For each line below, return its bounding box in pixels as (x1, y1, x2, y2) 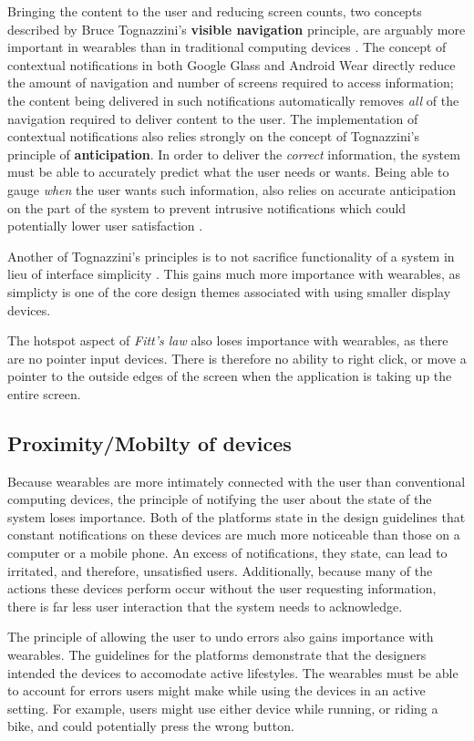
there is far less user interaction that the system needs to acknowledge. (7, 596, 403, 615)
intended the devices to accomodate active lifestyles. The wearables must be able (7, 663, 459, 682)
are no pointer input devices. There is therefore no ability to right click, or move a (7, 348, 467, 367)
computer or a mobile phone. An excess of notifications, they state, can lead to (7, 543, 448, 562)
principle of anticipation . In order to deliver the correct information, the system (7, 144, 460, 163)
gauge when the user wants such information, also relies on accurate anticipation (7, 180, 457, 199)
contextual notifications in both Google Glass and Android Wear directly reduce (7, 55, 456, 74)
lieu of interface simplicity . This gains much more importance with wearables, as (7, 264, 461, 283)
